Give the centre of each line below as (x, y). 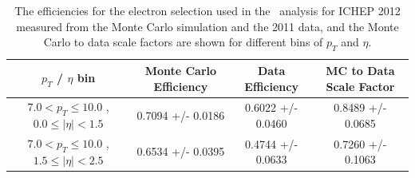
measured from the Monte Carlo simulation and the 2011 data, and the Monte (207, 26)
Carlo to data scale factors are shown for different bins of (183, 42)
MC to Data (360, 70)
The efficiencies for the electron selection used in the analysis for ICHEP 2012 (207, 10)
